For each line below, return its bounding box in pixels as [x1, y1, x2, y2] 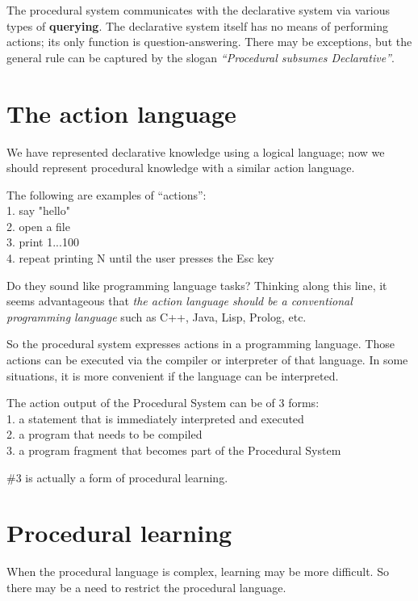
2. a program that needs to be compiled [6, 426, 203, 443]
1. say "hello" [6, 202, 70, 219]
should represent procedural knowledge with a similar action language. [6, 159, 355, 176]
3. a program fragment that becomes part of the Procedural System [6, 442, 341, 458]
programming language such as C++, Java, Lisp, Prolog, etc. [6, 308, 307, 325]
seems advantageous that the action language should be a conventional [6, 292, 353, 309]
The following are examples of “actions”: [6, 186, 207, 203]
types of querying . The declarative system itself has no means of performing [6, 17, 389, 34]
